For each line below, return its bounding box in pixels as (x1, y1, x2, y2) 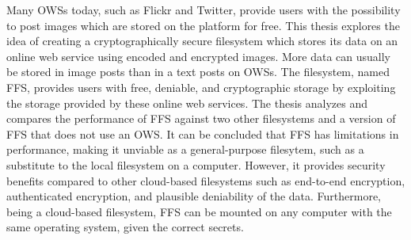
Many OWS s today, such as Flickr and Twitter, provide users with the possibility (6, 2, 401, 17)
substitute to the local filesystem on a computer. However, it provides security (6, 156, 386, 173)
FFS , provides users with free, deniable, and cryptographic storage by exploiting (6, 78, 396, 95)
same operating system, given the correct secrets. (6, 219, 244, 235)
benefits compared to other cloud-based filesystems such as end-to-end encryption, (6, 172, 405, 189)
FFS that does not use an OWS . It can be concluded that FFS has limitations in (6, 125, 399, 142)
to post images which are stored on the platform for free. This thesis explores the (6, 17, 400, 33)
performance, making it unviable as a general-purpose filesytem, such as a (6, 141, 364, 158)
